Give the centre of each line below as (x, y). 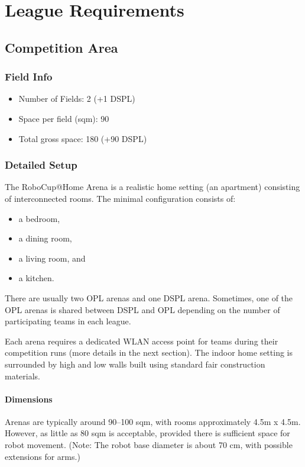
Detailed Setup (41, 165)
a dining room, (45, 238)
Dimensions (29, 399)
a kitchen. (36, 278)
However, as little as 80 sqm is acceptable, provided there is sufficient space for (147, 433)
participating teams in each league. (68, 321)
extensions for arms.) (43, 456)
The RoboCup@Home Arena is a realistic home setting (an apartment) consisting (152, 187)
